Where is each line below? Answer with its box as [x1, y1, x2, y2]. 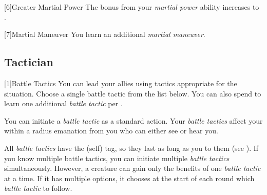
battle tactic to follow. [4, 183, 72, 193]
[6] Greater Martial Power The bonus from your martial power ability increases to [4, 2, 259, 12]
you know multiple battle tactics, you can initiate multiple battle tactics [4, 152, 230, 163]
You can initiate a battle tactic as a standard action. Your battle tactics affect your [4, 115, 263, 126]
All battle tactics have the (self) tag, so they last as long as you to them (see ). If [4, 142, 259, 153]
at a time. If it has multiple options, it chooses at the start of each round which [4, 172, 255, 183]
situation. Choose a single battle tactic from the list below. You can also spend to [4, 88, 261, 99]
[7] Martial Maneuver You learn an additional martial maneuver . [4, 29, 205, 40]
